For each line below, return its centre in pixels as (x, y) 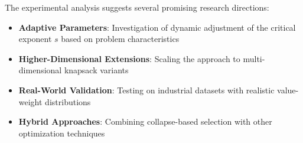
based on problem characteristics (120, 39)
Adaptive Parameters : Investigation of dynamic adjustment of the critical (157, 27)
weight (30, 101)
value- (288, 90)
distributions (68, 101)
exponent (35, 39)
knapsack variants (96, 70)
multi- (254, 58)
